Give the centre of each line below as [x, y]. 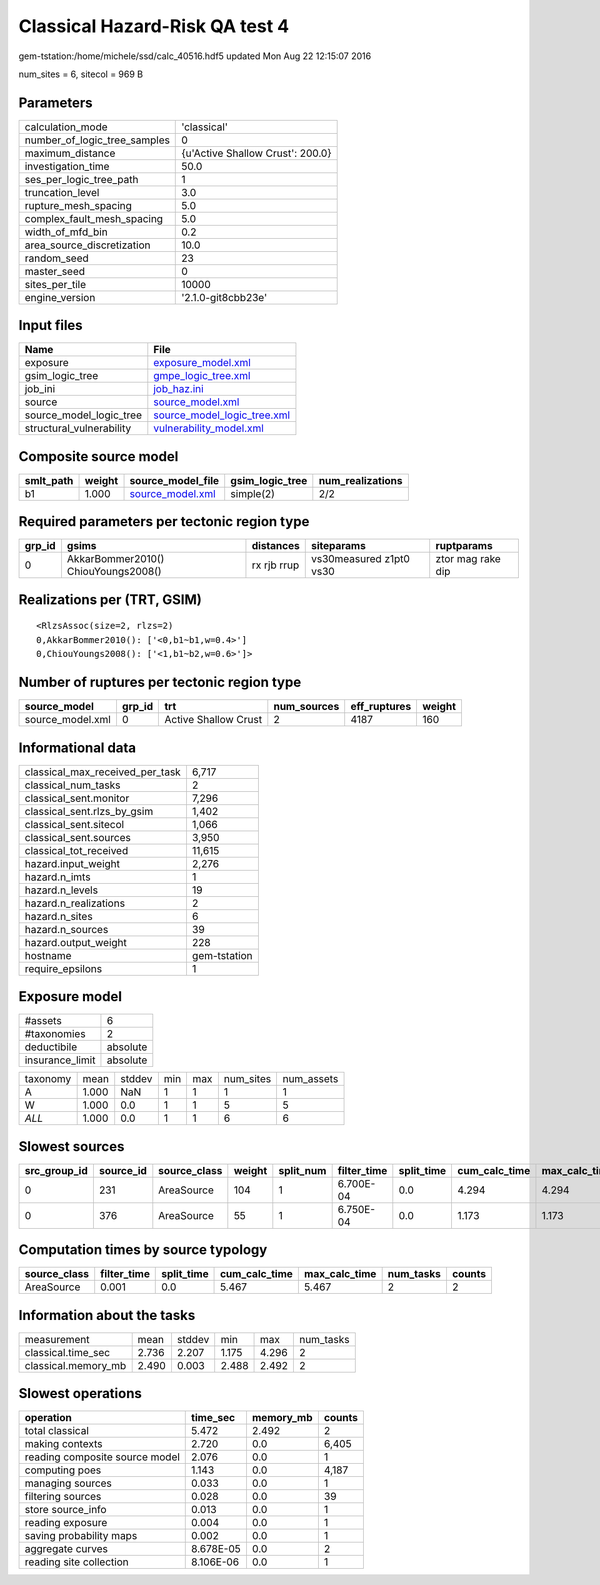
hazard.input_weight [72, 863]
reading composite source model [102, 1457]
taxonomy [48, 1079]
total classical [56, 1431]
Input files [51, 325]
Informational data [77, 747]
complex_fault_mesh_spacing [94, 218]
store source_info [65, 1510]
